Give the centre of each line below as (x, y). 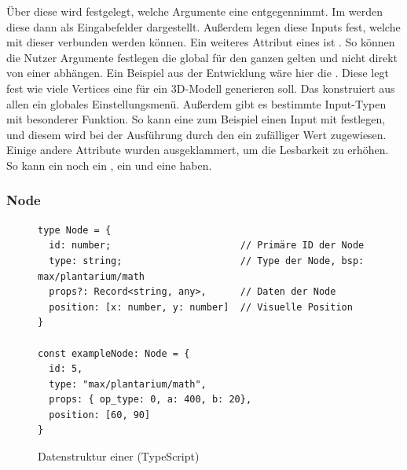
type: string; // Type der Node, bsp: (207, 261)
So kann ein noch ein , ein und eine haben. (109, 165)
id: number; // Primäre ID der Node (207, 246)
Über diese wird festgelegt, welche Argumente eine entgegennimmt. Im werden (194, 11)
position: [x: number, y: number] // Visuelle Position (201, 307)
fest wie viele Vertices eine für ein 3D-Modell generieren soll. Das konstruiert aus (201, 88)
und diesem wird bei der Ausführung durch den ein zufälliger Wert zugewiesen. (196, 134)
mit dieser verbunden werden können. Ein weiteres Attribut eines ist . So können (201, 42)
